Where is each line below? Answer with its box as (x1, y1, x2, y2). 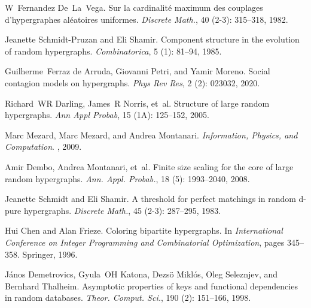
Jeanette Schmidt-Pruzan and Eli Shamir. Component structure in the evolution (5, 33, 300, 46)
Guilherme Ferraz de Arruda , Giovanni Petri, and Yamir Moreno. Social (5, 65, 270, 77)
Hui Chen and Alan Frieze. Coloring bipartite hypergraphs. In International (5, 224, 283, 237)
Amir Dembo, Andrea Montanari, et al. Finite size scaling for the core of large (5, 160, 294, 173)
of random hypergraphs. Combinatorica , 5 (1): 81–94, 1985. (5, 44, 222, 57)
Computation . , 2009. (5, 140, 82, 153)
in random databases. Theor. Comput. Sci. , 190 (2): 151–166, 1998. (5, 291, 251, 304)
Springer (22, 247, 53, 260)
